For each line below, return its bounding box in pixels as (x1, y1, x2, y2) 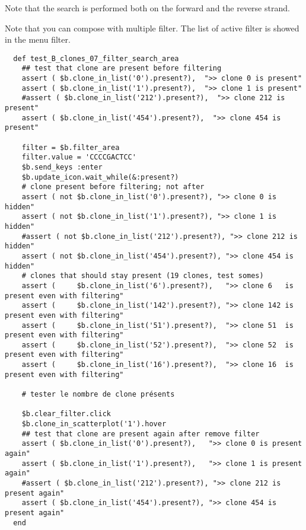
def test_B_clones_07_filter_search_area (13, 54, 179, 63)
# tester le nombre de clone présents (21, 390, 175, 399)
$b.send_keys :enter (21, 163, 103, 171)
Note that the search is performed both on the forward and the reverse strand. (5, 2, 290, 14)
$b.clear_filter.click (21, 410, 111, 419)
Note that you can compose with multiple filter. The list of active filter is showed (5, 21, 299, 34)
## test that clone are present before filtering (21, 64, 222, 73)
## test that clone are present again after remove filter (21, 429, 260, 438)
